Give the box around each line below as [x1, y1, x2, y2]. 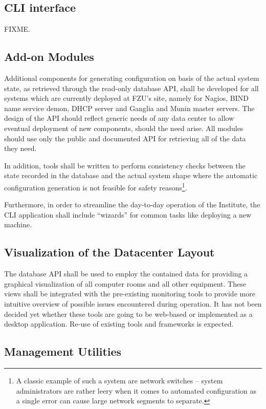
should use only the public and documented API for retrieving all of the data [4, 133, 246, 143]
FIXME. [4, 24, 30, 34]
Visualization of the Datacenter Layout [4, 244, 215, 260]
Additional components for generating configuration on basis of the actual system [4, 73, 259, 83]
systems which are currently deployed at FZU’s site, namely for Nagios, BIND [4, 93, 249, 103]
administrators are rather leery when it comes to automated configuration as [16, 385, 256, 396]
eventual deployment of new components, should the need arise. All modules [4, 122, 243, 133]
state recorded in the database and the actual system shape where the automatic [4, 170, 258, 181]
